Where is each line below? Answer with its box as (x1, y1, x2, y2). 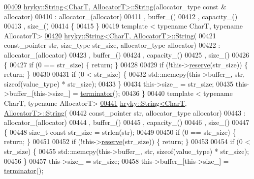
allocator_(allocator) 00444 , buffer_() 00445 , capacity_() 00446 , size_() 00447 (4, 117, 250, 127)
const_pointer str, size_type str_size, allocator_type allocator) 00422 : (4, 40, 221, 50)
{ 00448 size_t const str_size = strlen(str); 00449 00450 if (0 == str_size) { (4, 126, 236, 137)
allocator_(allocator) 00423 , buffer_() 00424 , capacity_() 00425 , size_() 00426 (4, 49, 250, 60)
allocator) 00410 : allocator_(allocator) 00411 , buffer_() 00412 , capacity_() (4, 11, 238, 21)
